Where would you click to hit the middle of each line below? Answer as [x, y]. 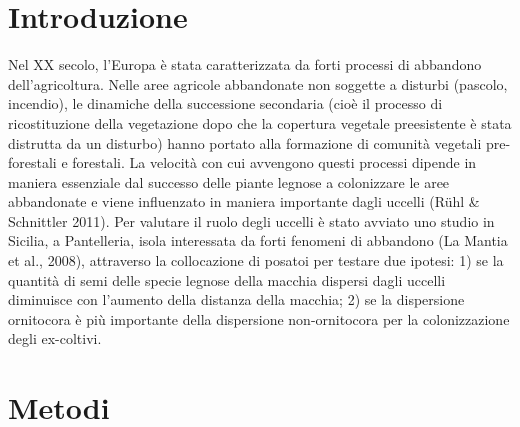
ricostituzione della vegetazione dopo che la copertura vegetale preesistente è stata [260, 122]
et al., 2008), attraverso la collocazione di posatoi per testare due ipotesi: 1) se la [256, 260]
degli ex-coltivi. [55, 338]
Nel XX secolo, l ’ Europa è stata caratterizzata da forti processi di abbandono [245, 64]
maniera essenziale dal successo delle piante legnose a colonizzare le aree [229, 181]
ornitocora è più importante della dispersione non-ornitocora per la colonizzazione [259, 318]
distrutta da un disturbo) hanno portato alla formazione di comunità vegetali [245, 142]
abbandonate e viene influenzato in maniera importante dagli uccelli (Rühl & [244, 201]
